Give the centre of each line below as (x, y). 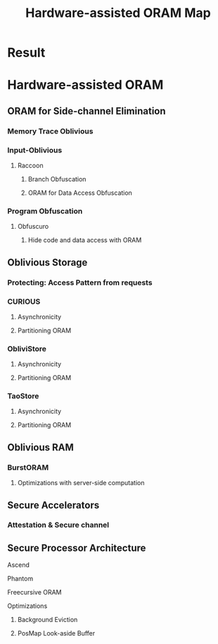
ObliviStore (27, 349)
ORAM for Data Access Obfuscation (80, 193)
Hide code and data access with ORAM (85, 240)
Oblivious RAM (40, 447)
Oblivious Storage (47, 262)
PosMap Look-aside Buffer (56, 633)
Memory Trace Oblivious (50, 131)
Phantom (20, 579)
